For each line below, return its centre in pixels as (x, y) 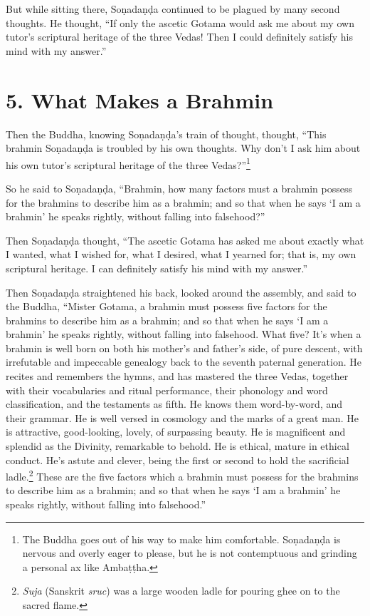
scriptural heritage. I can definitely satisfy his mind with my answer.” (157, 268)
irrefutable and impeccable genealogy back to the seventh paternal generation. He (184, 362)
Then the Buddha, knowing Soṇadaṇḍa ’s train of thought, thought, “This (166, 134)
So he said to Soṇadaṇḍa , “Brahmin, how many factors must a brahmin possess (179, 188)
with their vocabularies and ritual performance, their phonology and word (167, 390)
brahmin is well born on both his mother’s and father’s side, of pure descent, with (184, 348)
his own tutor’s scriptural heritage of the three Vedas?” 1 (128, 163)
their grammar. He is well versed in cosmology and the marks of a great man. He (182, 417)
